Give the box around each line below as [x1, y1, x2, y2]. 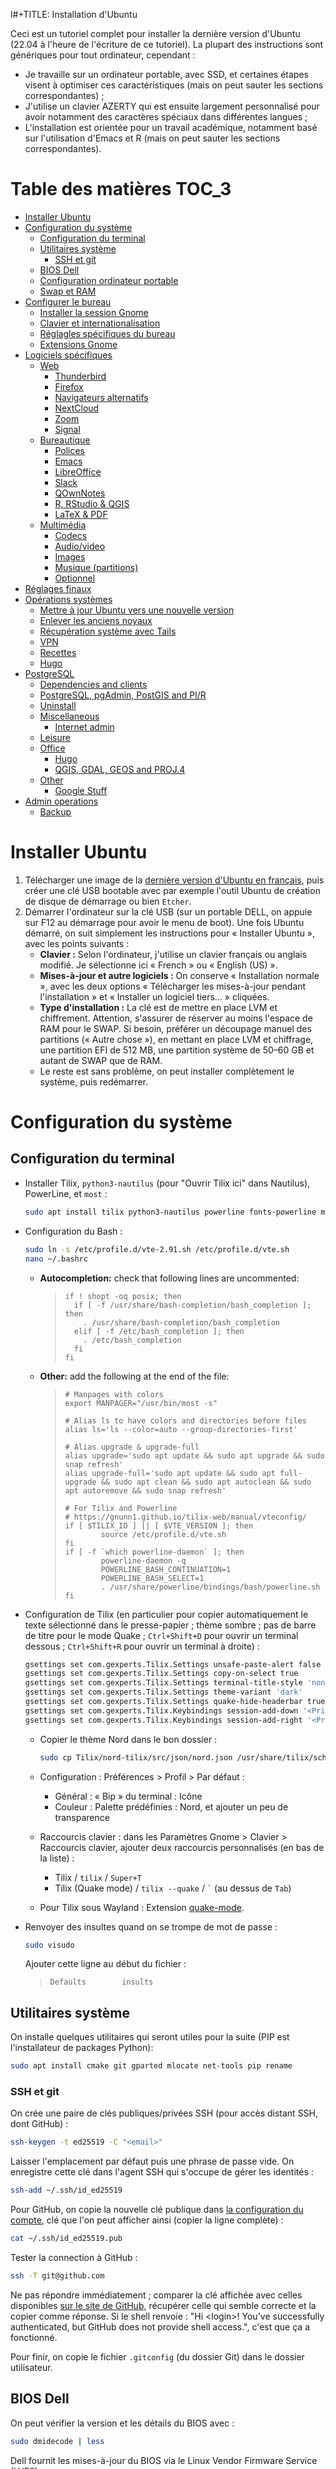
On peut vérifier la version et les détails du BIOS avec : [10, 2417, 235, 2429]
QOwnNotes [54, 487, 106, 499]
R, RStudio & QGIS [54, 497, 130, 509]
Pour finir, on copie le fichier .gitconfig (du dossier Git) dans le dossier [10, 2350, 305, 2363]
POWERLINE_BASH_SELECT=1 [100, 1573, 205, 1583]
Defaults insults [49, 1977, 154, 1988]
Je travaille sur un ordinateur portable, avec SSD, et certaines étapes [24, 69, 309, 80]
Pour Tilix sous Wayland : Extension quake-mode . [39, 1901, 245, 1913]
